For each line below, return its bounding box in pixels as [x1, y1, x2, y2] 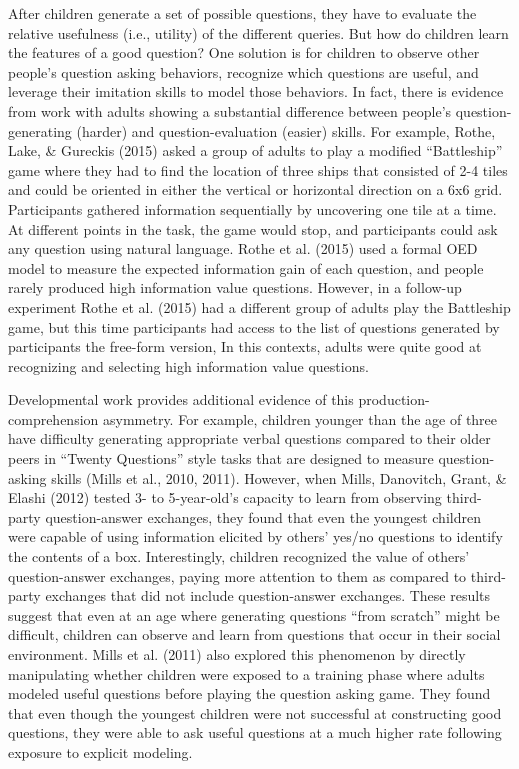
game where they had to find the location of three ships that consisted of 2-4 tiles [8, 159, 508, 180]
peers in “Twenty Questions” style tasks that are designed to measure [8, 448, 434, 469]
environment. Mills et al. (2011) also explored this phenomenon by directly [8, 644, 466, 664]
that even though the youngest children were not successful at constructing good [8, 702, 502, 723]
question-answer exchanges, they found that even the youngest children [45, 506, 481, 527]
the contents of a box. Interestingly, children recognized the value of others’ [8, 546, 470, 567]
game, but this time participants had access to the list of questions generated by [8, 316, 500, 337]
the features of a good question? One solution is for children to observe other [8, 42, 480, 63]
